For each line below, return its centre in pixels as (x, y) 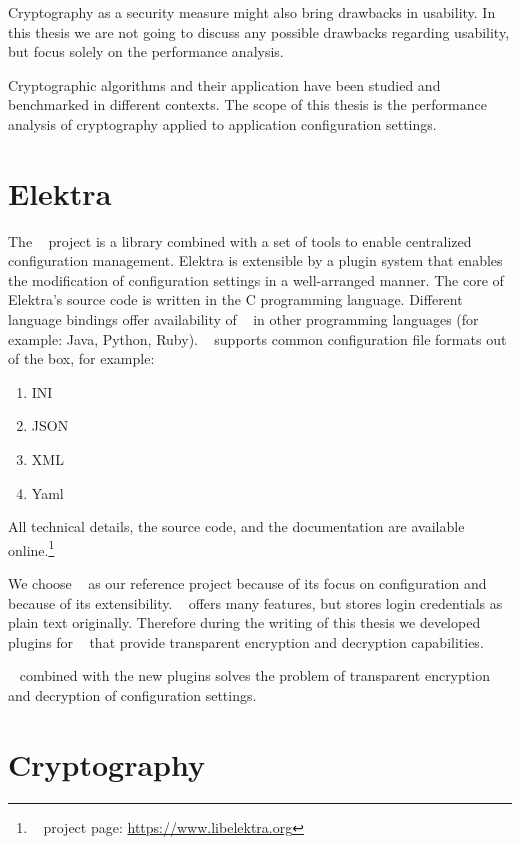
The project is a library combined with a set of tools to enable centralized (240, 240)
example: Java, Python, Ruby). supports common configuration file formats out (257, 338)
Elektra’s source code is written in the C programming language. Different (235, 299)
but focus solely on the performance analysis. (146, 51)
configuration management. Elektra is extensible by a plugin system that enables (255, 260)
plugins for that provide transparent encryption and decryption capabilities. (246, 641)
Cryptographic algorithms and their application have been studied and (224, 84)
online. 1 (31, 548)
